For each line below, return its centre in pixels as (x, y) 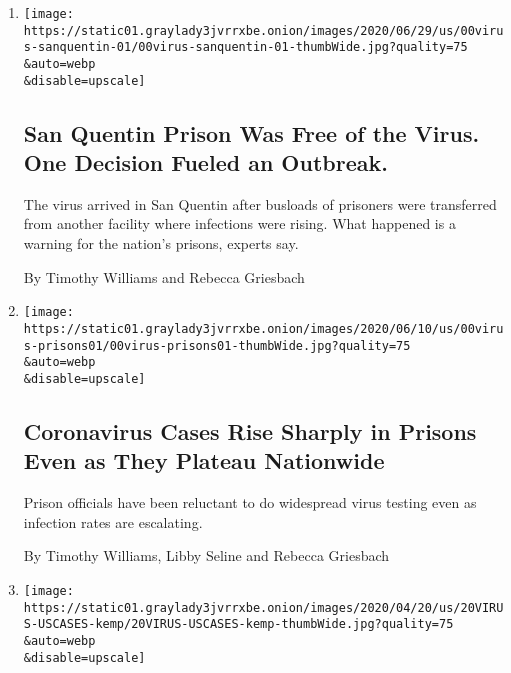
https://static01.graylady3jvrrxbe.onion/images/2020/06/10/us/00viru (263, 328)
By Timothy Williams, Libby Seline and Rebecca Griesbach (206, 555)
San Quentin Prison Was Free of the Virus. (251, 132)
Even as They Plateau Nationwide (204, 460)
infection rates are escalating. (113, 521)
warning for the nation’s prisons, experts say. (161, 243)
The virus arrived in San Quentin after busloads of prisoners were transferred (260, 203)
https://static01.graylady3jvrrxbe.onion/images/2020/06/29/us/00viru (263, 30)
